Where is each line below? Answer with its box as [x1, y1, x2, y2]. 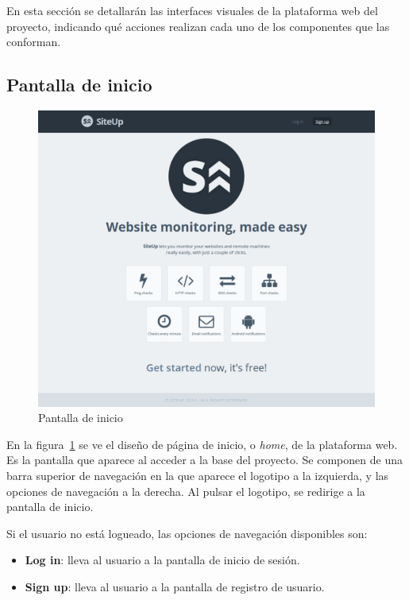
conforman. [6, 33, 61, 50]
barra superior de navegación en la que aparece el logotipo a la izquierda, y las [6, 467, 389, 484]
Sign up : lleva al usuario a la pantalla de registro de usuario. [25, 578, 325, 594]
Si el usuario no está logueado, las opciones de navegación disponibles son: [6, 525, 368, 541]
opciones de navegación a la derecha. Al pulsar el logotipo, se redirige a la [6, 482, 365, 499]
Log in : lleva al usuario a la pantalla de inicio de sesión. [25, 552, 300, 568]
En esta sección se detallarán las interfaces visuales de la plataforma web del [6, 2, 378, 18]
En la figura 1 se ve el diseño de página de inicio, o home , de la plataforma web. [6, 435, 398, 452]
